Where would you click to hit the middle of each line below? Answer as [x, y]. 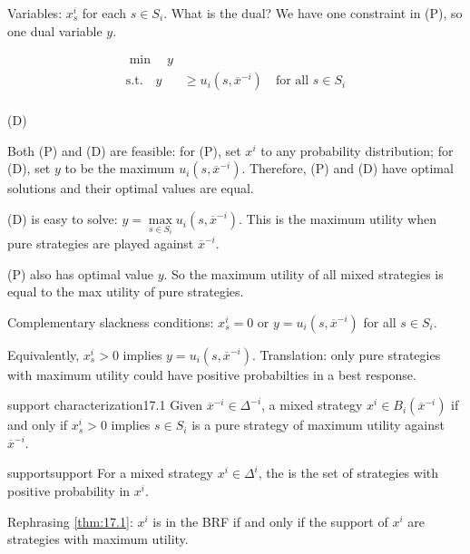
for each [104, 13]
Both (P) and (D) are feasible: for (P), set [124, 150]
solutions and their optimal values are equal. [131, 188]
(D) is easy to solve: [63, 219]
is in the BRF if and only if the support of [270, 521]
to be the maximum [120, 168]
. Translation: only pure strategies [346, 354]
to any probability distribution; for [357, 150]
